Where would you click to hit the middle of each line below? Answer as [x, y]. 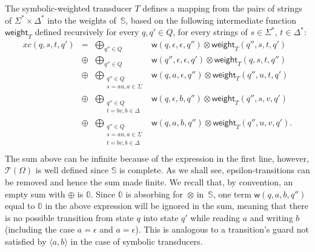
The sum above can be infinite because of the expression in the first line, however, [157, 158]
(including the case [40, 229]
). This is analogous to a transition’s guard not [222, 229]
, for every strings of [210, 32]
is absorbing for [154, 194]
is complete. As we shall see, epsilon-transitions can [215, 170]
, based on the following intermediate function [211, 20]
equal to [20, 206]
